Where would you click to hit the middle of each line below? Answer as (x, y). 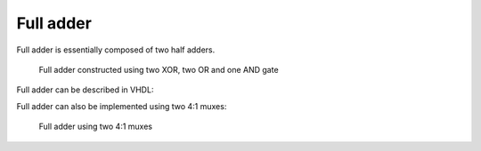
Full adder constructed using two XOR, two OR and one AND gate (159, 69)
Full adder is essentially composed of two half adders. (116, 50)
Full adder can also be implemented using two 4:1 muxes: (122, 106)
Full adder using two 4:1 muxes (96, 127)
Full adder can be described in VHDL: (85, 90)
